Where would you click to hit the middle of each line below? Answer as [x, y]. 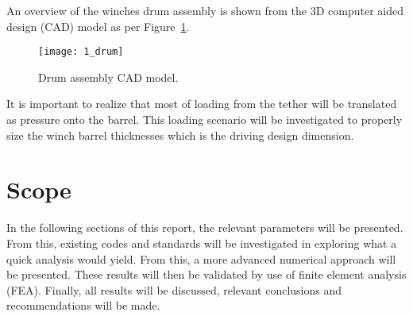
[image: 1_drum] [81, 52]
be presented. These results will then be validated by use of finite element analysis [206, 274]
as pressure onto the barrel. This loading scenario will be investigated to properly [205, 119]
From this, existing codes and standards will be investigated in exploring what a [202, 243]
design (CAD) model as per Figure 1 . [98, 26]
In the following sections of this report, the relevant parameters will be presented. [205, 227]
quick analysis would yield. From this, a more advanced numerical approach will [201, 258]
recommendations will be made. [83, 305]
